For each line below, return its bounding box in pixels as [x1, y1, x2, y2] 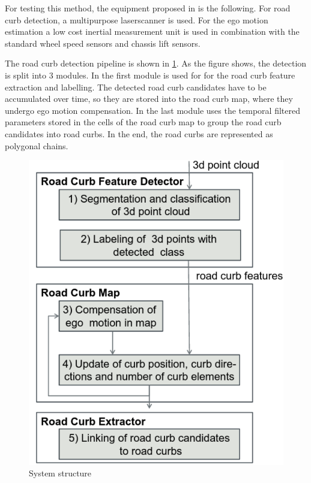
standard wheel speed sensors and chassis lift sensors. [5, 37, 201, 49]
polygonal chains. [5, 139, 68, 152]
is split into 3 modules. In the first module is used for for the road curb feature [5, 68, 295, 81]
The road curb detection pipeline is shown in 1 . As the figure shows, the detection [5, 57, 307, 70]
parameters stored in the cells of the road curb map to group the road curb [5, 116, 282, 128]
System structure [29, 467, 92, 479]
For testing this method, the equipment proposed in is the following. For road [5, 2, 291, 14]
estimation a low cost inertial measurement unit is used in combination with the [5, 25, 300, 38]
